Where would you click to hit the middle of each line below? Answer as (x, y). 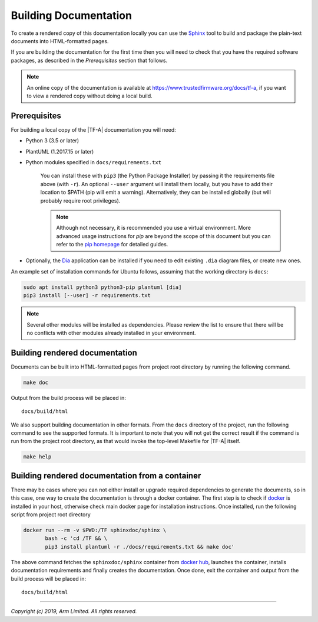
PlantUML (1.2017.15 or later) (60, 151)
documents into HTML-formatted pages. (60, 41)
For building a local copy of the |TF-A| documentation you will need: (93, 129)
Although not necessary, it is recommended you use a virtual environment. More (154, 228)
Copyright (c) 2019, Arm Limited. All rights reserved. (74, 611)
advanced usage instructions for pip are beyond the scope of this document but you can (163, 236)
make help (37, 457)
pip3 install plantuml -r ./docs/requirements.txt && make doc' (140, 547)
